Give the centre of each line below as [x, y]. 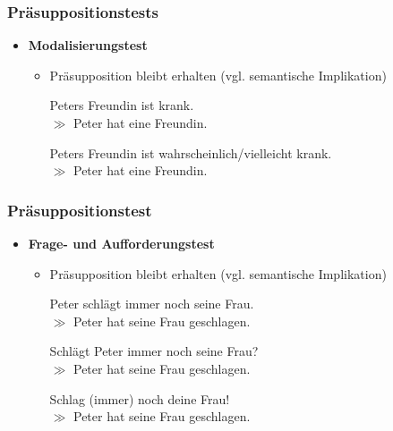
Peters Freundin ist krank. [122, 105]
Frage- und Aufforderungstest [121, 243]
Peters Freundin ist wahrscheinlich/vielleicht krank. [191, 152]
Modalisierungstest [88, 45]
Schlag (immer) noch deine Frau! [140, 398]
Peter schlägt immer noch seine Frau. [152, 304]
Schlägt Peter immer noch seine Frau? [154, 351]
